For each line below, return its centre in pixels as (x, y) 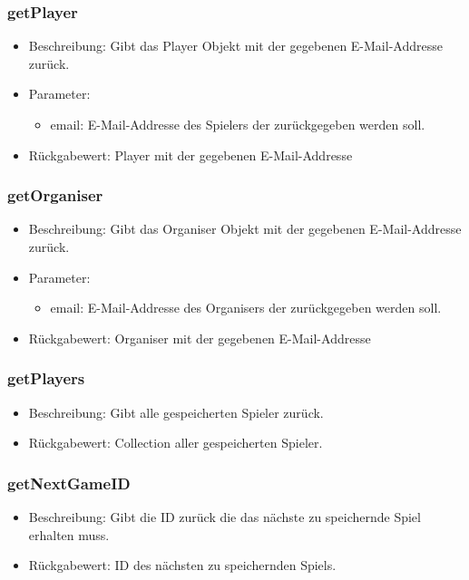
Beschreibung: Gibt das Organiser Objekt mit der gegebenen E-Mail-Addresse (245, 229)
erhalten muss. (69, 534)
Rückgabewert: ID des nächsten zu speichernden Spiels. (182, 565)
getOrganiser (55, 195)
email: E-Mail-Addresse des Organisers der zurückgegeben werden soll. (246, 308)
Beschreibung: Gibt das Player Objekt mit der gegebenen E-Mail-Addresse (235, 46)
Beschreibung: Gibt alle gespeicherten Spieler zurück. (176, 412)
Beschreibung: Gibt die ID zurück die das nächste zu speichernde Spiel (225, 517)
